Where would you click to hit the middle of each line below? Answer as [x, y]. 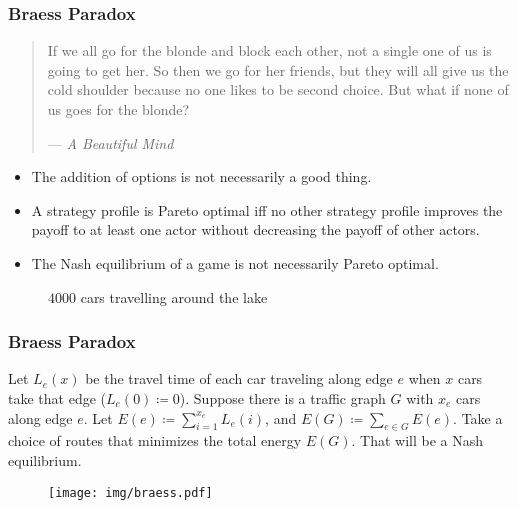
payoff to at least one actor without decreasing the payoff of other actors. [255, 229]
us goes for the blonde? [118, 109]
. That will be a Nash [417, 440]
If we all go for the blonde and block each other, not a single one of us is [269, 50]
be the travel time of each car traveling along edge [239, 378]
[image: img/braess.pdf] [130, 492]
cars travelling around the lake [174, 296]
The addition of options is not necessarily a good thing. [201, 176]
